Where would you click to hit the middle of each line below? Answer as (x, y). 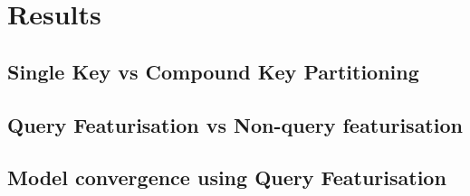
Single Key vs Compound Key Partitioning (213, 71)
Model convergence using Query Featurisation (227, 177)
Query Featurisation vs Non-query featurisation (235, 124)
